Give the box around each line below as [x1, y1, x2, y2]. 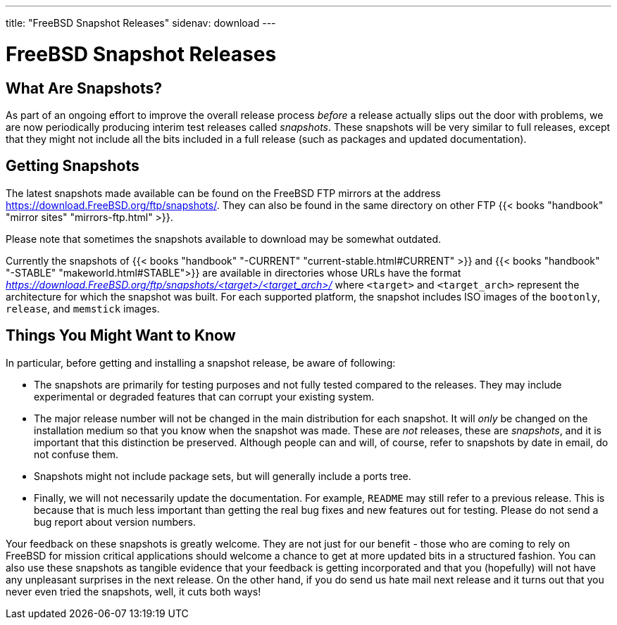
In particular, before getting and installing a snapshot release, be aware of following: [6, 356, 396, 369]
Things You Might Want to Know [6, 327, 236, 345]
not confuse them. [34, 448, 119, 460]
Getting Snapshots [6, 157, 139, 175]
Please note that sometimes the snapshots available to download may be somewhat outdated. [6, 232, 442, 245]
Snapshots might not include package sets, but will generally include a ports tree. [34, 469, 411, 482]
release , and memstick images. [6, 302, 160, 315]
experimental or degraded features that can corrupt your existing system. [34, 390, 375, 403]
